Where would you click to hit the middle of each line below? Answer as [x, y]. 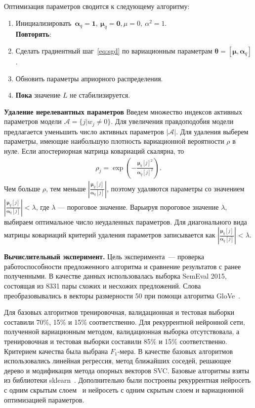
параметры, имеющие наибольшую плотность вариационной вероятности [114, 141]
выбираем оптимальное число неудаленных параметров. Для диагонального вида [126, 221]
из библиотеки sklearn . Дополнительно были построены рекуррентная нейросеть [127, 380]
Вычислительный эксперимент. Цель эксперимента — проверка [104, 257]
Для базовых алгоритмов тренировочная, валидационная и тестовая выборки [119, 312]
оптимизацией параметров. [44, 399]
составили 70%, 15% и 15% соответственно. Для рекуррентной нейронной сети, [125, 321]
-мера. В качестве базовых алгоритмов [175, 351]
